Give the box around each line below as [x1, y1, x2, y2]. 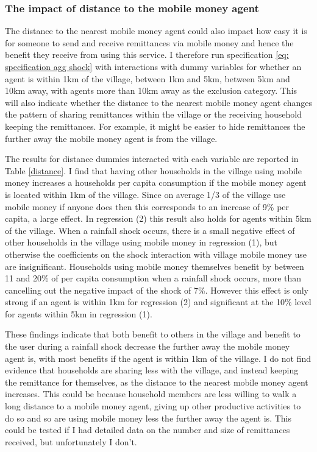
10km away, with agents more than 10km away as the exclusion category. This [5, 84, 297, 97]
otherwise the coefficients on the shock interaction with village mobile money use [5, 247, 307, 260]
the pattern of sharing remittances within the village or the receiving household [5, 108, 302, 121]
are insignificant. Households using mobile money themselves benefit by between [5, 260, 304, 272]
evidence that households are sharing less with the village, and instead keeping [5, 364, 299, 376]
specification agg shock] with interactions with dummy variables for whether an [5, 60, 302, 72]
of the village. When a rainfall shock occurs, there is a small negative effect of [5, 224, 295, 236]
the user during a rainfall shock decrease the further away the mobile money [5, 340, 290, 353]
